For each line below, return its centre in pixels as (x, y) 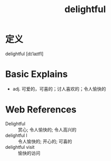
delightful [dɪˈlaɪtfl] (25, 54)
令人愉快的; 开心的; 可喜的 (45, 141)
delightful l (16, 135)
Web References (41, 110)
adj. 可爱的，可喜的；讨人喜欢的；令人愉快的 (59, 89)
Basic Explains (36, 74)
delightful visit (20, 147)
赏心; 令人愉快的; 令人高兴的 (47, 130)
